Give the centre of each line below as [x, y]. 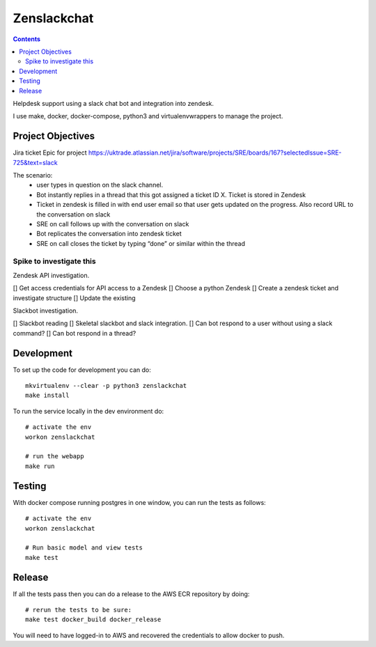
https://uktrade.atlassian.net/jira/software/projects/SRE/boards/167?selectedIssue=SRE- [215, 153]
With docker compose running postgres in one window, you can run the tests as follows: [139, 502]
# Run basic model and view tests [84, 548]
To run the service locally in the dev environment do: [88, 411]
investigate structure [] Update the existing [74, 298]
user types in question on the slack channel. [100, 185]
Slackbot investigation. [46, 311]
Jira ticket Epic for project [50, 153]
